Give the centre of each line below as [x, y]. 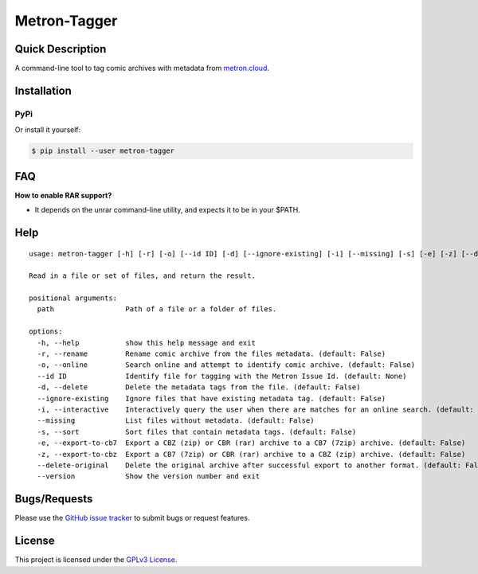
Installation [43, 90]
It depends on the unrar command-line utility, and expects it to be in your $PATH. [167, 210]
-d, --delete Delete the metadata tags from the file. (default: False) [199, 387]
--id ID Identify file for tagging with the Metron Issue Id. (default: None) [222, 376]
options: [46, 332]
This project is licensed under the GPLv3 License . [96, 560]
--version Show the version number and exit [149, 476]
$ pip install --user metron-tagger [103, 151]
